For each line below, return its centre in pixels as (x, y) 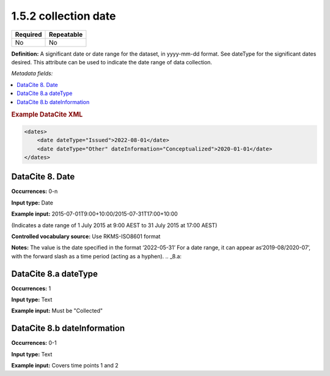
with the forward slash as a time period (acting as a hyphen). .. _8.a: (97, 256)
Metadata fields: (32, 73)
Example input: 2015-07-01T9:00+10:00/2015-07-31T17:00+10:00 (95, 214)
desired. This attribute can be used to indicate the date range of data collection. (112, 62)
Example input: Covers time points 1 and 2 (65, 366)
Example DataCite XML (47, 115)
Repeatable (66, 34)
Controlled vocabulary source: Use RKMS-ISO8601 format (86, 236)
